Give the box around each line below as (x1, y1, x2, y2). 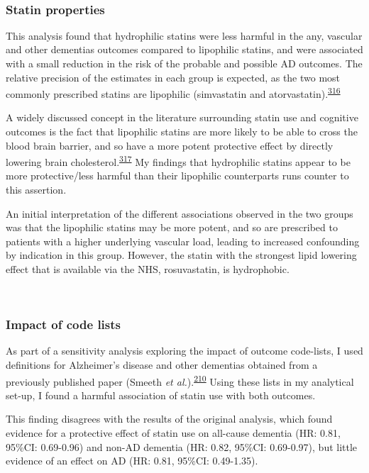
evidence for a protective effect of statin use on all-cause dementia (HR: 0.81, (6, 425, 341, 440)
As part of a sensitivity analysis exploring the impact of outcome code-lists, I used (6, 343, 363, 358)
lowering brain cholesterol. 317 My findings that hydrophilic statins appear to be (6, 152, 351, 169)
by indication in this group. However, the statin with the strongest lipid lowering (6, 247, 357, 262)
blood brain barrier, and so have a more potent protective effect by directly (6, 138, 334, 152)
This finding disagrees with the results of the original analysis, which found (6, 411, 333, 426)
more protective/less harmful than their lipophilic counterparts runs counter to (6, 168, 349, 183)
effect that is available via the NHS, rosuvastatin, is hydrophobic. (6, 262, 290, 277)
